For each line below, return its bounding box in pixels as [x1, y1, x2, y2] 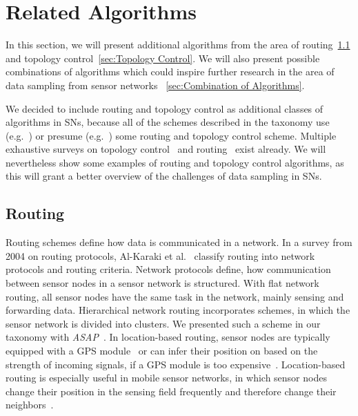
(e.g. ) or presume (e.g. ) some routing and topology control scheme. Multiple [6, 128, 337, 142]
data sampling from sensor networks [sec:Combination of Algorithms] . [6, 77, 305, 92]
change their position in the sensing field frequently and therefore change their [6, 384, 337, 398]
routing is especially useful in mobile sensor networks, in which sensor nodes [6, 370, 327, 385]
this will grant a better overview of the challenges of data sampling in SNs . [6, 169, 322, 183]
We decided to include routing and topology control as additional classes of [6, 101, 324, 115]
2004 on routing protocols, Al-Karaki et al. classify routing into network [6, 248, 315, 263]
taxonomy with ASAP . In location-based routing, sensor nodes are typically [6, 330, 330, 344]
